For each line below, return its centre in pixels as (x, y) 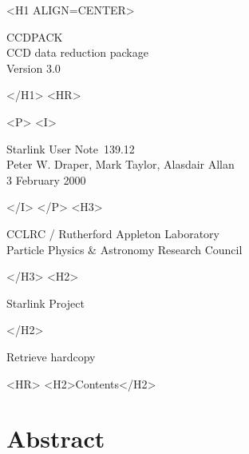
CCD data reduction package (77, 52)
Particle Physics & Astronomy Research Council (125, 249)
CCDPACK (35, 36)
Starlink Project (45, 303)
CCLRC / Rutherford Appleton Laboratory (113, 233)
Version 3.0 (34, 68)
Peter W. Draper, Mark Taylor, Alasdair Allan (121, 164)
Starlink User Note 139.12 (71, 148)
